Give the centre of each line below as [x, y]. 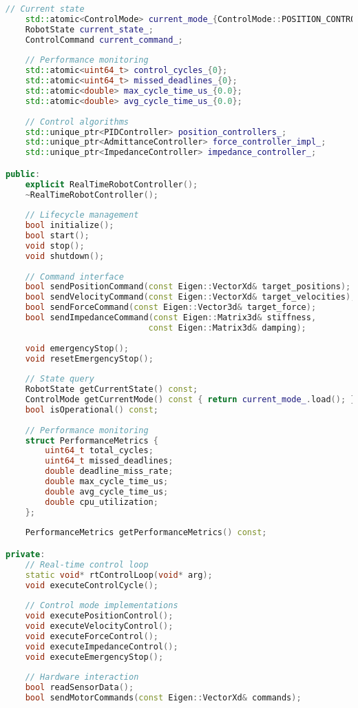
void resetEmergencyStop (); [89, 358]
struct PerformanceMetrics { [92, 440]
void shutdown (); [65, 256]
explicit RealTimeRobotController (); [112, 184]
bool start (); [57, 236]
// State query [60, 379]
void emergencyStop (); [77, 348]
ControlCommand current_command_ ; [104, 40]
